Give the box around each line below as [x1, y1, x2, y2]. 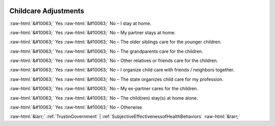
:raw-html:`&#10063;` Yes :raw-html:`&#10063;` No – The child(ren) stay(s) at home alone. [9, 94, 198, 101]
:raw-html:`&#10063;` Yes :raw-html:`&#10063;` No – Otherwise [9, 104, 143, 110]
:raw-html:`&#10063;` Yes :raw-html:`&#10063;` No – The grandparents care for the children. [9, 48, 203, 54]
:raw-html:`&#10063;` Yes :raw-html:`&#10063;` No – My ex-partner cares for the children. [9, 85, 198, 91]
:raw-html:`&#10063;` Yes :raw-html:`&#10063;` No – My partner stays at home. [9, 29, 176, 36]
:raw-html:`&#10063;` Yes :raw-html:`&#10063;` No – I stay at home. [9, 20, 152, 26]
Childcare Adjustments [9, 7, 85, 15]
